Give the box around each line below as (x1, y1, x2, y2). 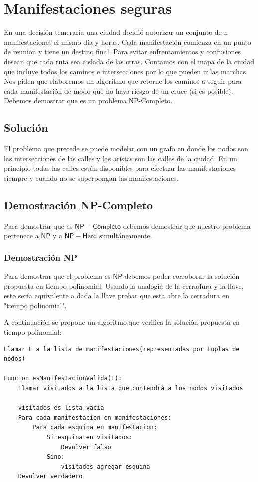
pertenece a (4, 230, 39, 241)
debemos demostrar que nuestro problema (123, 220, 251, 231)
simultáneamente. (99, 230, 152, 241)
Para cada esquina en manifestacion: (32, 424, 157, 431)
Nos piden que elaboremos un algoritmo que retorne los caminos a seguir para (4, 76, 242, 86)
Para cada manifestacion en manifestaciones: (18, 414, 172, 421)
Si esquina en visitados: (46, 433, 132, 441)
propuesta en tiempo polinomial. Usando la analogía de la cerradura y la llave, (4, 280, 244, 291)
